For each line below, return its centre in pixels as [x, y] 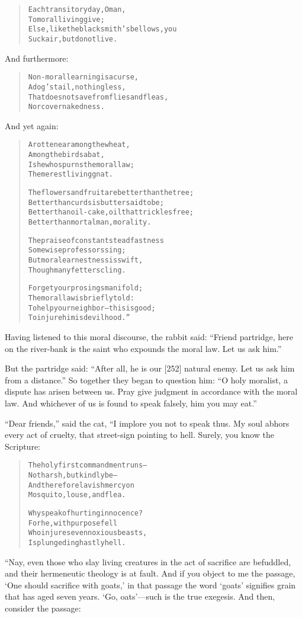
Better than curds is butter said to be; [96, 202]
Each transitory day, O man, [77, 9]
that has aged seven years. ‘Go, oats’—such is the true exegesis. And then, [140, 596]
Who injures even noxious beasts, [88, 533]
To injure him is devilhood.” [79, 318]
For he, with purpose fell [73, 523]
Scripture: [23, 446]
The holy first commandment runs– [88, 465]
